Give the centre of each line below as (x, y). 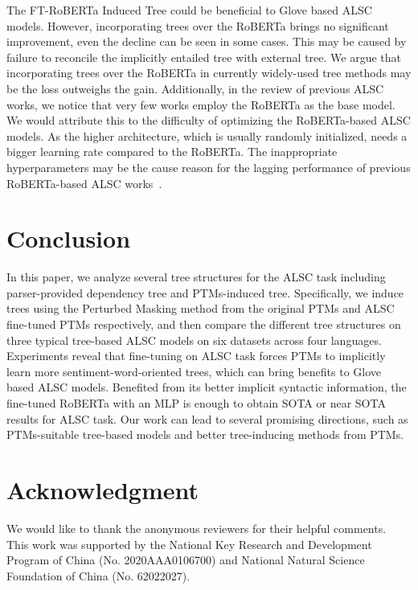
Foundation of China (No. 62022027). (98, 575)
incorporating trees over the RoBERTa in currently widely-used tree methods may (209, 73)
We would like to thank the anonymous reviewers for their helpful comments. (197, 528)
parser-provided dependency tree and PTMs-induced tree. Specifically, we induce (205, 292)
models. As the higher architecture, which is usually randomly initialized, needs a (207, 135)
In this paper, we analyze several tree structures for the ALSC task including (196, 277)
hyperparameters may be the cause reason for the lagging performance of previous (209, 167)
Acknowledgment (102, 489)
